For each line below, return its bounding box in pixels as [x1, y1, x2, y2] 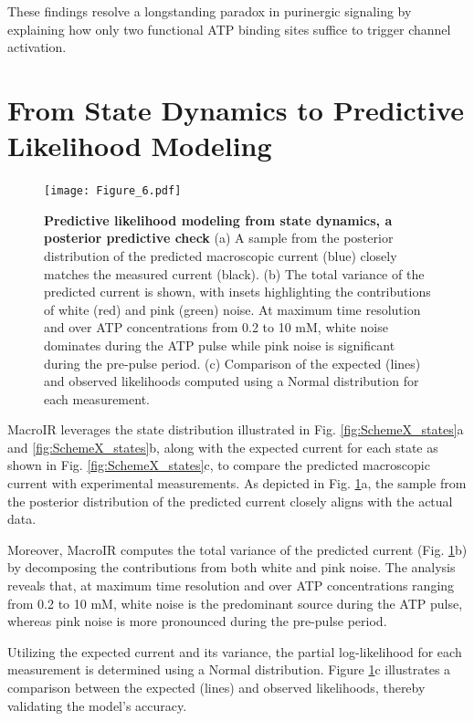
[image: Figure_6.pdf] [44, 184, 182, 198]
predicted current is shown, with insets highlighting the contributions [44, 282, 431, 301]
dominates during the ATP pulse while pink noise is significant [44, 335, 395, 354]
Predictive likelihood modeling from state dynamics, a [44, 210, 393, 229]
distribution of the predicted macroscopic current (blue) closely [44, 246, 397, 265]
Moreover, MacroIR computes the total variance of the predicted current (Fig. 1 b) [7, 539, 468, 559]
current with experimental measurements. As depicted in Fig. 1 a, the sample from [7, 474, 467, 493]
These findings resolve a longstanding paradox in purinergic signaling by [7, 2, 412, 20]
